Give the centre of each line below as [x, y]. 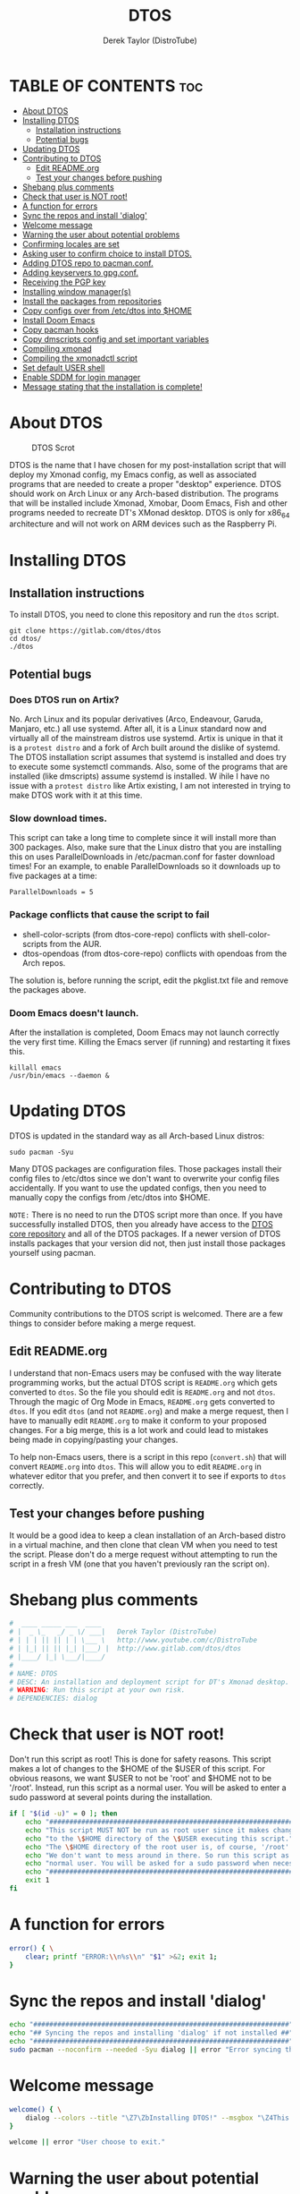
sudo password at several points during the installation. [111, 1797]
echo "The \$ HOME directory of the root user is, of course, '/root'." [161, 1847]
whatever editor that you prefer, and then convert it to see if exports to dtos [148, 1476]
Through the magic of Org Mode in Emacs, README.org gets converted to [142, 1401]
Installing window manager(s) [76, 291]
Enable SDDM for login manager [81, 377]
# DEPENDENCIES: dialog [54, 1699]
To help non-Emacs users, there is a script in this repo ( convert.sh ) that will [148, 1456]
